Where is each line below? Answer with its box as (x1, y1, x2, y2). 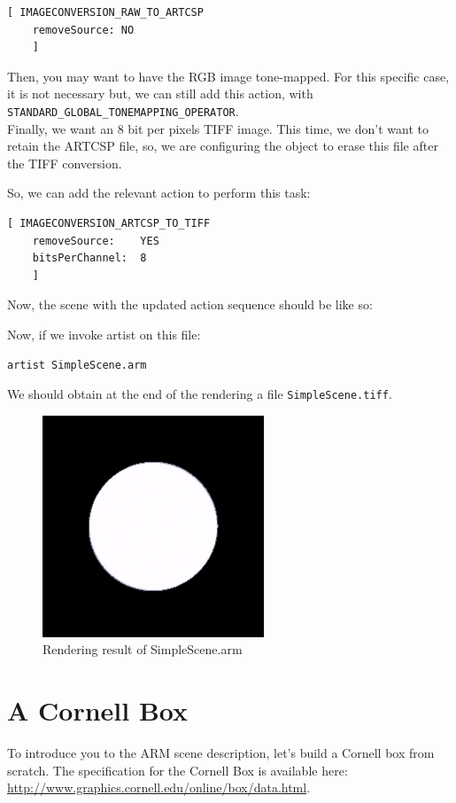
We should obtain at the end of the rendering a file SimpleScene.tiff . (7, 385, 392, 403)
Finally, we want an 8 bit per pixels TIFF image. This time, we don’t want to (7, 119, 429, 137)
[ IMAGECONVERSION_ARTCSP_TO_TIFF (7, 217, 211, 230)
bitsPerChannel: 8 (32, 252, 147, 265)
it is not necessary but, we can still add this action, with (7, 84, 313, 103)
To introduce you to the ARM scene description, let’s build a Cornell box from (7, 744, 435, 762)
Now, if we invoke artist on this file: (7, 324, 201, 343)
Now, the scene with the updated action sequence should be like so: (7, 295, 373, 314)
